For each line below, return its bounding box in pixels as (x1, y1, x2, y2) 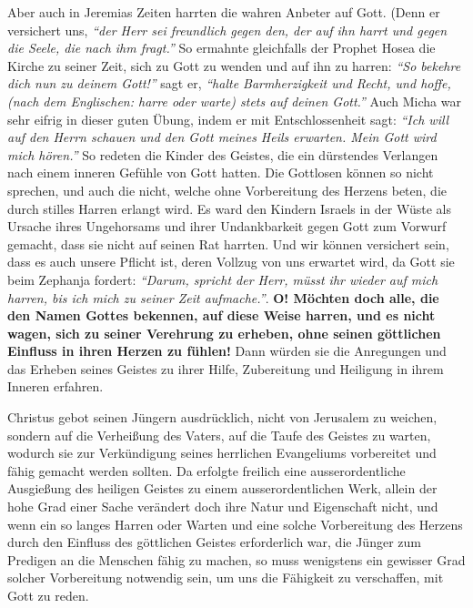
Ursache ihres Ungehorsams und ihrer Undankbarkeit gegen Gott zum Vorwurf (7, 217, 447, 236)
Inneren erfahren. (7, 377, 104, 396)
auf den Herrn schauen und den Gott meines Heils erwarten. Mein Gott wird (7, 127, 437, 147)
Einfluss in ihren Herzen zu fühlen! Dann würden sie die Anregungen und (7, 341, 447, 360)
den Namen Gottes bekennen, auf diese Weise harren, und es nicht (7, 306, 436, 325)
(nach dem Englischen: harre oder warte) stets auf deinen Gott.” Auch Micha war (7, 91, 461, 110)
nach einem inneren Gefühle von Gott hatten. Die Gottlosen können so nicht (7, 163, 434, 182)
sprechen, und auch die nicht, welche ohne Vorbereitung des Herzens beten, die (7, 180, 447, 199)
